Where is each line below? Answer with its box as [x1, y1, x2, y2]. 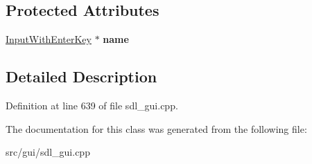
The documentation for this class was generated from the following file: [6, 121, 307, 136]
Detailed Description [6, 66, 157, 87]
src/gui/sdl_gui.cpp [6, 145, 90, 159]
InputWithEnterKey [6, 32, 92, 46]
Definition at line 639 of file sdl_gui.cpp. [6, 98, 178, 112]
